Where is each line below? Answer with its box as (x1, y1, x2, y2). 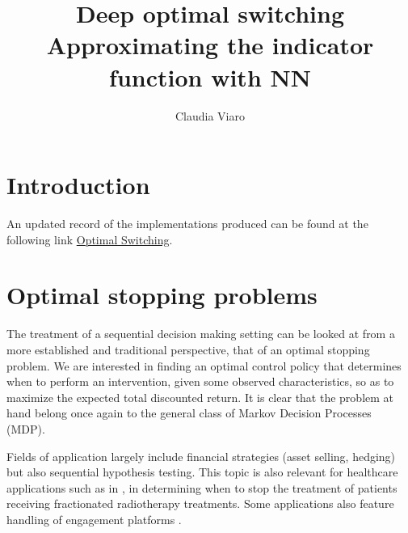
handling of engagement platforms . (6, 510, 182, 527)
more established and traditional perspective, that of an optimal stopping (6, 341, 370, 357)
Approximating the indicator (46, 28, 374, 61)
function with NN (109, 60, 311, 93)
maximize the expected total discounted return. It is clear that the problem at (6, 388, 394, 405)
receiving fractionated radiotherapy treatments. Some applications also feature (6, 495, 394, 512)
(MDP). (6, 420, 45, 437)
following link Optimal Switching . (6, 231, 173, 247)
